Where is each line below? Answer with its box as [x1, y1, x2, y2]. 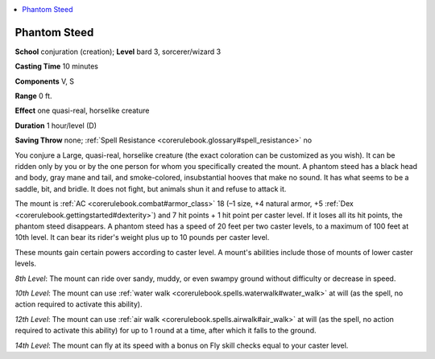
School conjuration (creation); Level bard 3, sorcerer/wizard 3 [14, 47, 222, 56]
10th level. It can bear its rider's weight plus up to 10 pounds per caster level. [14, 233, 270, 242]
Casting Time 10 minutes [14, 61, 98, 72]
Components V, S [14, 76, 74, 86]
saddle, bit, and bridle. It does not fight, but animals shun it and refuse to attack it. [14, 184, 287, 193]
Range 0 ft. [14, 91, 52, 101]
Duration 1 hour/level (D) [14, 121, 97, 130]
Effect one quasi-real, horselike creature [14, 105, 150, 116]
